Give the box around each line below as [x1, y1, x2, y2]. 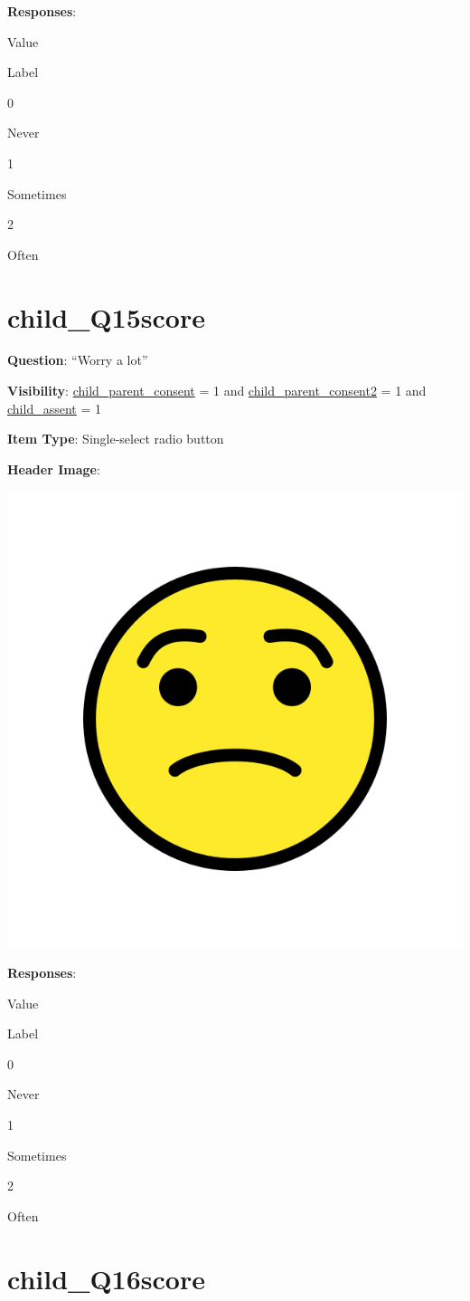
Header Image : [7, 459, 100, 478]
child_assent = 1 [7, 398, 101, 417]
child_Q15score [7, 298, 205, 335]
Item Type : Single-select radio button [7, 429, 224, 448]
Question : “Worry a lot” [7, 350, 148, 369]
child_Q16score [7, 1259, 205, 1296]
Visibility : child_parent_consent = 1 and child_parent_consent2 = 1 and [7, 381, 427, 400]
